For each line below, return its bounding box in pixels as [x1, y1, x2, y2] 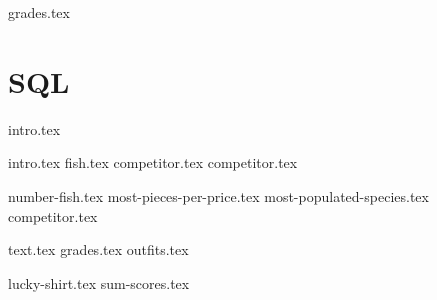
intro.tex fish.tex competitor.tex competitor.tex [8, 152, 298, 173]
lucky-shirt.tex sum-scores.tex [8, 272, 190, 293]
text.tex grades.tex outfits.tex [8, 239, 189, 260]
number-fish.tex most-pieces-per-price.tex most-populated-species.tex [8, 185, 429, 206]
